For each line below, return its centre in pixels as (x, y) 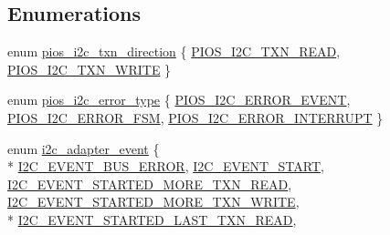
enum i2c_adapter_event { (84, 148)
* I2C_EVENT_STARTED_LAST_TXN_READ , (152, 219)
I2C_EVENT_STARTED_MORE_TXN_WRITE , (153, 202)
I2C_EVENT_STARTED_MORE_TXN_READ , (150, 184)
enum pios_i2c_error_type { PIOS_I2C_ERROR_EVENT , (179, 100)
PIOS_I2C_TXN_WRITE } (90, 69)
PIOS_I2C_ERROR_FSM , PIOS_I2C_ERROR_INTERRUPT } (195, 117)
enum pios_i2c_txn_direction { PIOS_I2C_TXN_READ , (174, 51)
